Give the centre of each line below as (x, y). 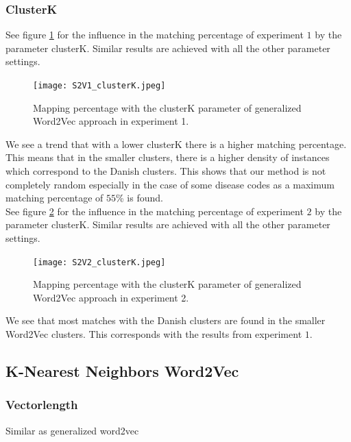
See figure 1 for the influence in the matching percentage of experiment (155, 35)
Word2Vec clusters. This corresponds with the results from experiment (154, 334)
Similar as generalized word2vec (72, 430)
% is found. (140, 198)
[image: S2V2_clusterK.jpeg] (99, 262)
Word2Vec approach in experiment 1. (111, 121)
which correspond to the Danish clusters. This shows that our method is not (166, 171)
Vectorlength (42, 405)
